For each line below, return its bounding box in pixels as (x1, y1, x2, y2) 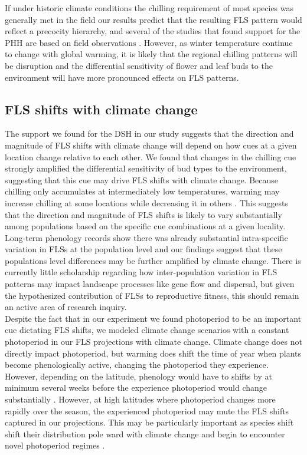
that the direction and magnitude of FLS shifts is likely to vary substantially (5, 208, 282, 220)
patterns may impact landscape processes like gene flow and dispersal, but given (5, 278, 295, 290)
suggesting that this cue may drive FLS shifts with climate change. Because (5, 173, 279, 186)
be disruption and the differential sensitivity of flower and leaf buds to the (5, 59, 273, 71)
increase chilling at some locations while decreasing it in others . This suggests (5, 196, 288, 209)
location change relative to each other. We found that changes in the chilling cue (5, 150, 296, 163)
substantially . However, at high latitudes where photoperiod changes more (5, 393, 276, 405)
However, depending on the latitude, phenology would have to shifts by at (5, 370, 272, 382)
